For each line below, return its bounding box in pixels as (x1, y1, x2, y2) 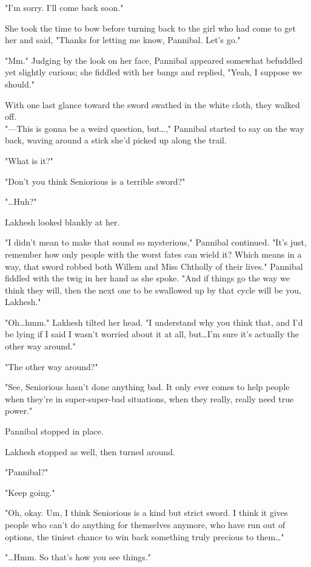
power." (5, 404, 33, 417)
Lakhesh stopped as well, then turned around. (5, 445, 175, 458)
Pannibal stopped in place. (5, 425, 104, 438)
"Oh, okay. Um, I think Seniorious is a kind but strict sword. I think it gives (5, 506, 288, 519)
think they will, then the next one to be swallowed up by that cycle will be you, (5, 283, 301, 296)
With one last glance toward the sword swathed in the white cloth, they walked (5, 98, 300, 111)
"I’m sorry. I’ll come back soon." (5, 1, 124, 13)
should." (5, 77, 35, 90)
